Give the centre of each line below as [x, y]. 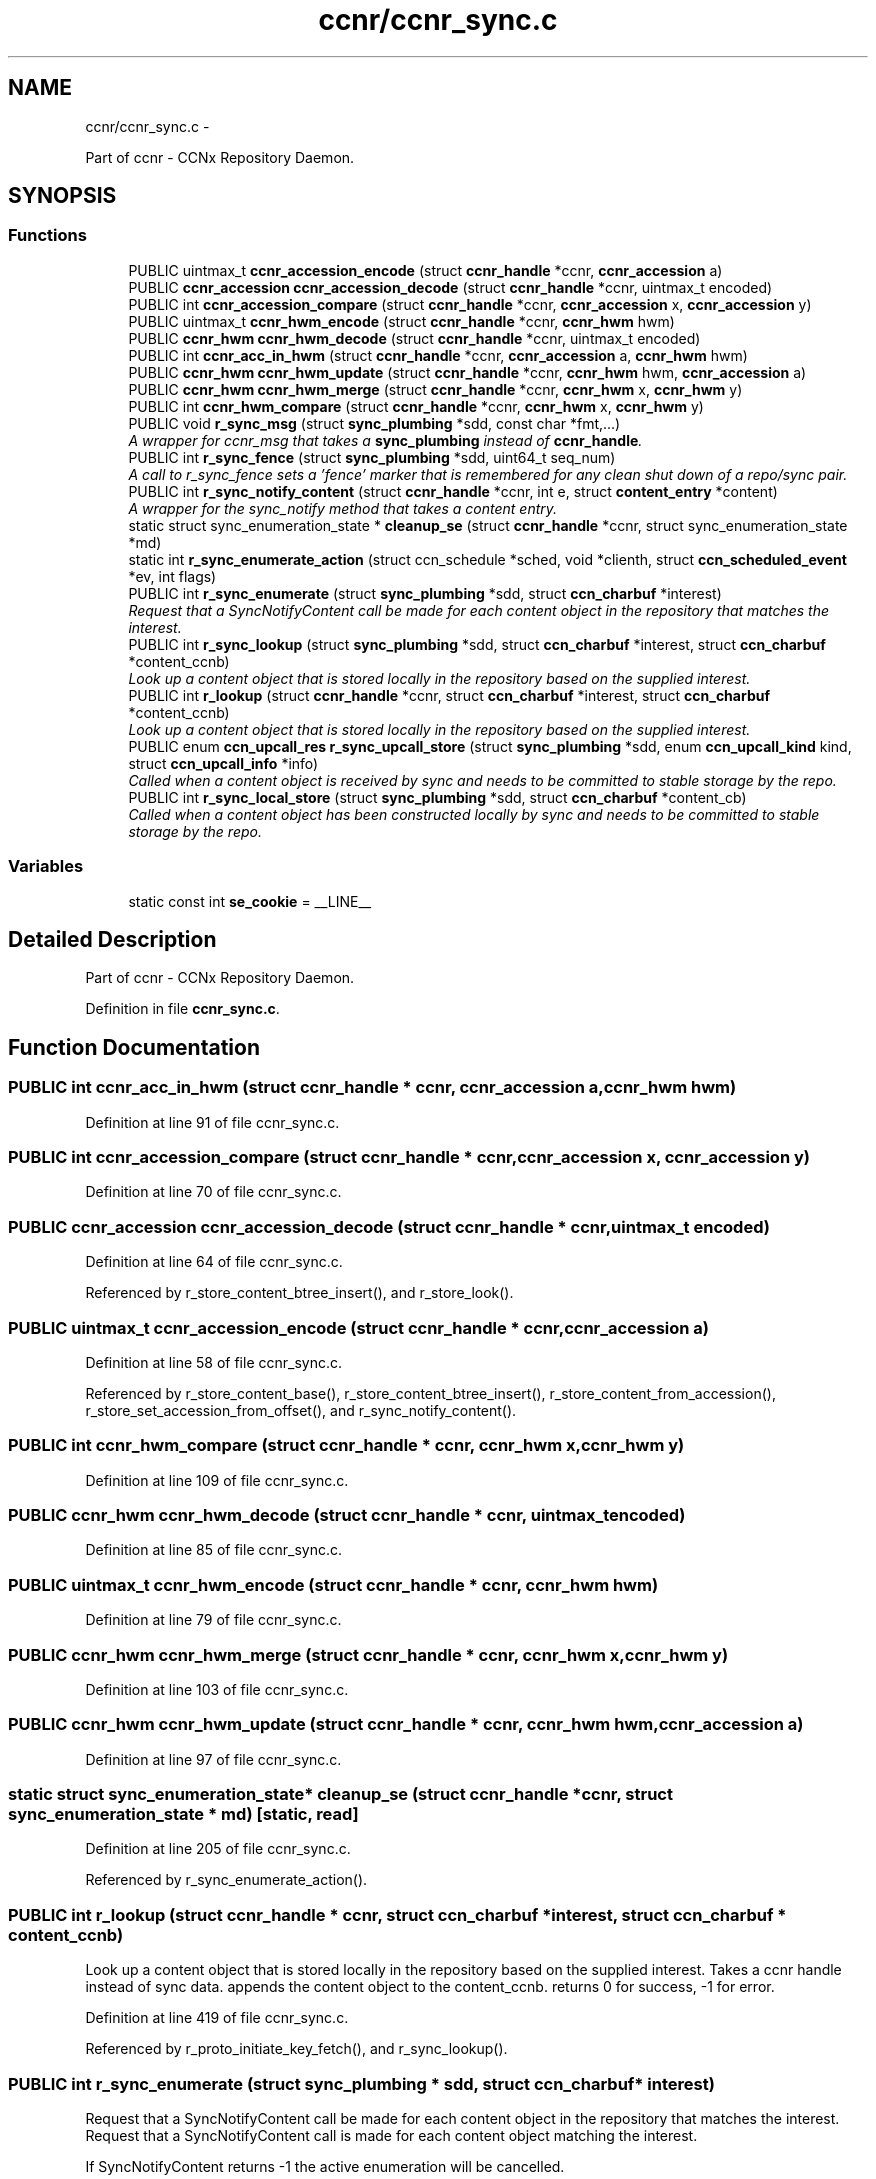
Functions [47, 235]
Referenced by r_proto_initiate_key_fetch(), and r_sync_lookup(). [296, 2049]
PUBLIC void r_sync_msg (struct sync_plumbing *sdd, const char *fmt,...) [374, 423]
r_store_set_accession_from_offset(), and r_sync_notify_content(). [301, 1410]
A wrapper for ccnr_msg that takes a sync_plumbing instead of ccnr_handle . [385, 440]
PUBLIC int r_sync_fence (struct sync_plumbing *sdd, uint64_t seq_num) [372, 457]
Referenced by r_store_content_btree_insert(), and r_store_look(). [299, 1293]
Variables [46, 866]
